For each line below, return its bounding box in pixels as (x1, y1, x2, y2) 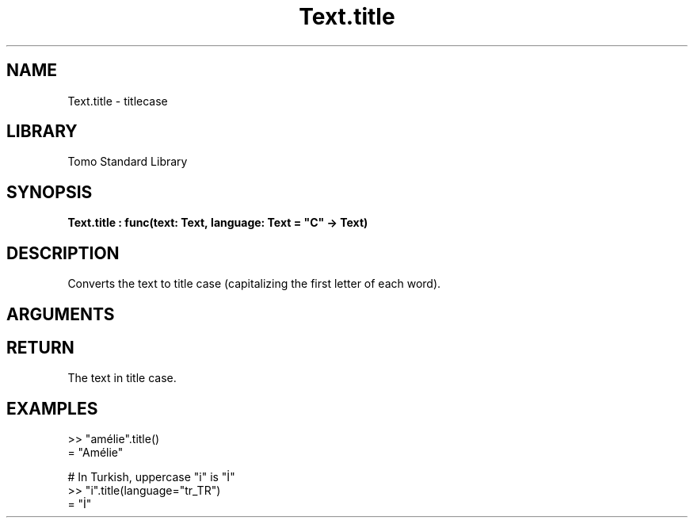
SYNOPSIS (6, 182, 93, 202)
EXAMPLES (6, 398, 98, 419)
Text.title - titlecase (67, 94, 168, 108)
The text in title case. (67, 371, 177, 385)
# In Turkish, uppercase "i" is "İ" (67, 470, 235, 484)
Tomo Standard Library (67, 155, 188, 169)
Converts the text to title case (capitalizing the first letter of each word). (67, 277, 441, 291)
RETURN (6, 337, 74, 358)
